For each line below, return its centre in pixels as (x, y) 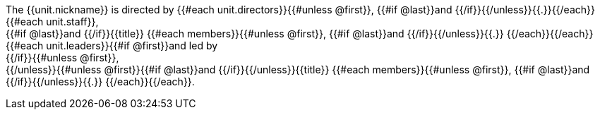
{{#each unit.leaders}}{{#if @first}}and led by (112, 46)
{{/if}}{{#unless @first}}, (62, 57)
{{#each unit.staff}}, (52, 22)
